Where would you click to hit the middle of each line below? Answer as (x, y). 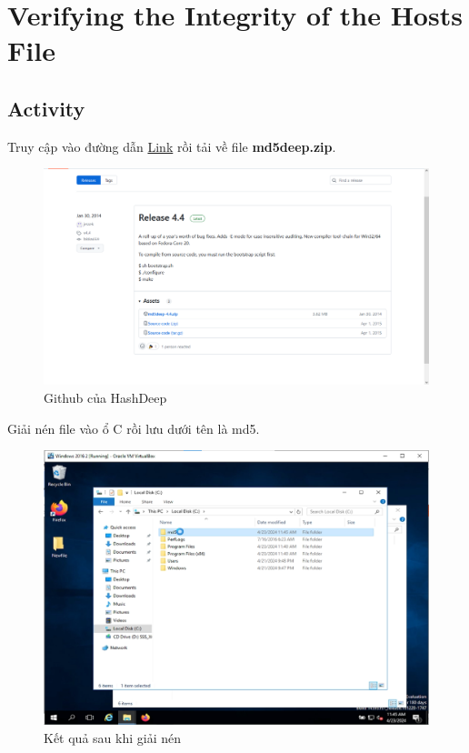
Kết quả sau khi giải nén (112, 737)
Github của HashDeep (105, 398)
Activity (46, 108)
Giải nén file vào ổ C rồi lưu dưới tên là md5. (134, 428)
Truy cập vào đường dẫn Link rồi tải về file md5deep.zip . (172, 146)
